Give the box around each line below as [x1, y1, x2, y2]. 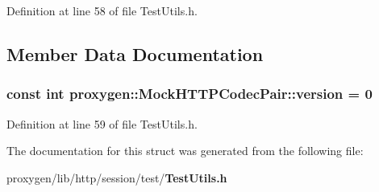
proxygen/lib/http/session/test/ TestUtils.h [6, 169, 227, 186]
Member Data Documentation [6, 41, 264, 66]
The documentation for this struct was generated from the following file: [6, 142, 364, 159]
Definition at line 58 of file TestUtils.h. [6, 2, 198, 18]
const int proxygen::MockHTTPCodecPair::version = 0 [6, 84, 373, 104]
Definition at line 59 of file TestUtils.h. [6, 115, 198, 132]
